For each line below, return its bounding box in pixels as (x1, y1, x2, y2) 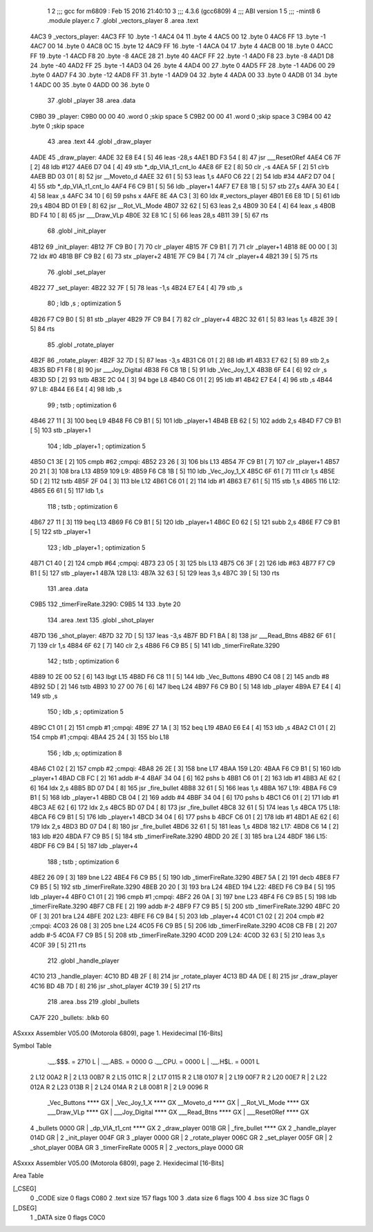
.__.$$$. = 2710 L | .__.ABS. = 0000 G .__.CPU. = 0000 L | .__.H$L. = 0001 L (47, 1057, 260, 1066)
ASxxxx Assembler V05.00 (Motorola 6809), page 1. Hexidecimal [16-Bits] (12, 1029, 223, 1037)
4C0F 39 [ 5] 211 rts (30, 941, 86, 949)
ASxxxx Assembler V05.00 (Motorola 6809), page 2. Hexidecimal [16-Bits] (12, 1159, 224, 1167)
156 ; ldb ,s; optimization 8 (47, 749, 122, 757)
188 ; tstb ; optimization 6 (47, 857, 119, 866)
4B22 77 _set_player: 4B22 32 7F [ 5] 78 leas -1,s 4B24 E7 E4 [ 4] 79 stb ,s (30, 283, 243, 291)
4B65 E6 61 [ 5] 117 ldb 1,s (30, 487, 104, 495)
